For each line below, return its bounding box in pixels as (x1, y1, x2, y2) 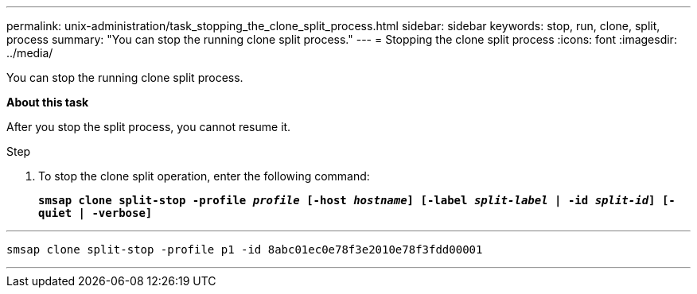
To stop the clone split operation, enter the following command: (38, 169, 370, 183)
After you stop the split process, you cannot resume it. (6, 120, 291, 133)
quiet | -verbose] (38, 207, 153, 219)
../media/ (6, 46, 53, 60)
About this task (6, 95, 89, 109)
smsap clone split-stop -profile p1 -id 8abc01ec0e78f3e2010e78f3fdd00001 (6, 243, 483, 256)
